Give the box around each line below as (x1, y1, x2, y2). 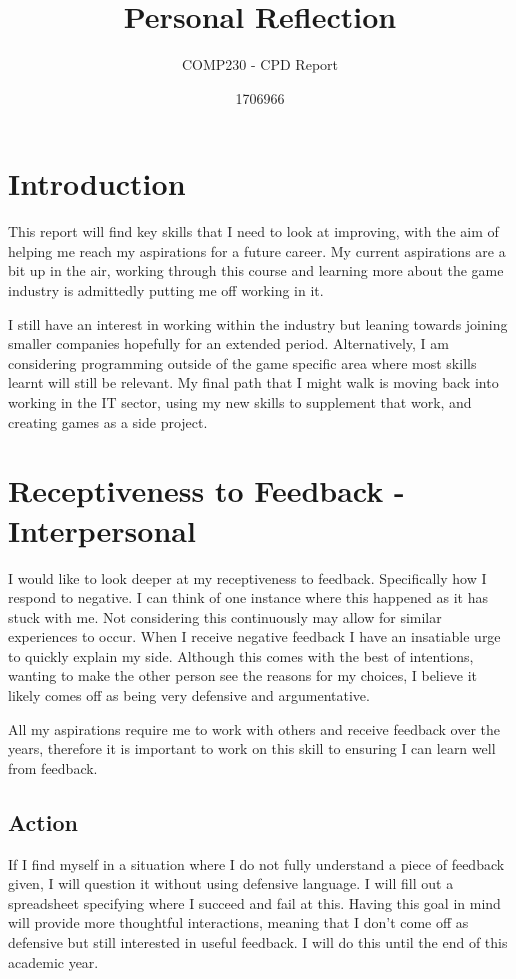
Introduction (8, 163, 186, 204)
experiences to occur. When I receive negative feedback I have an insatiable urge (8, 626, 501, 647)
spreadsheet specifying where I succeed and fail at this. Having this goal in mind (8, 892, 501, 913)
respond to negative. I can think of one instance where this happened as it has (8, 587, 488, 608)
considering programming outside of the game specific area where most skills (8, 352, 477, 373)
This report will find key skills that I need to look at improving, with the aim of (8, 221, 499, 242)
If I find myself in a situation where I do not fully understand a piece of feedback (8, 853, 505, 874)
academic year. (8, 951, 99, 972)
